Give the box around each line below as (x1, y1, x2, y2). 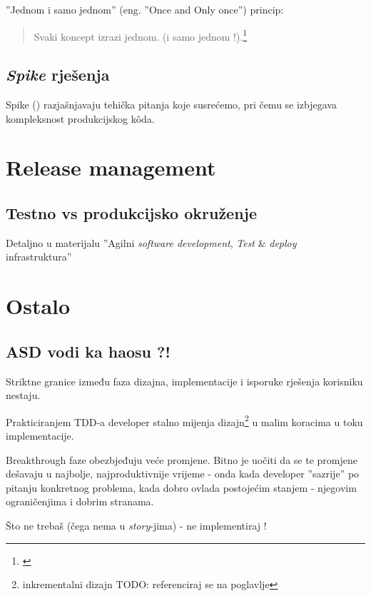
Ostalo (6, 291, 71, 320)
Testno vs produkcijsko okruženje (6, 202, 258, 223)
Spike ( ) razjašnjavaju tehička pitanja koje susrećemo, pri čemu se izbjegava (6, 97, 337, 112)
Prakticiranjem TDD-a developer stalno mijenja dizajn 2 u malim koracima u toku (6, 412, 363, 429)
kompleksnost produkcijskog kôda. (6, 111, 155, 126)
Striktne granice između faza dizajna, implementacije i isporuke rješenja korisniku (6, 373, 363, 388)
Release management (6, 153, 216, 182)
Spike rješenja (6, 64, 110, 86)
